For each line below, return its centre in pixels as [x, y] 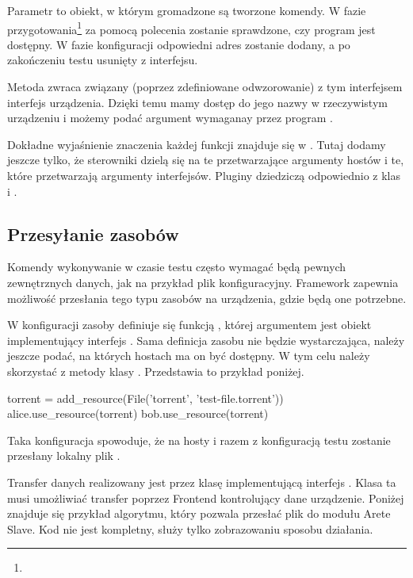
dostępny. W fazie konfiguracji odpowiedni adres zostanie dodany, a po [179, 44]
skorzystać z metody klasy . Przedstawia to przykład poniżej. [156, 371]
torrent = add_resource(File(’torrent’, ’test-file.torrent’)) [145, 398]
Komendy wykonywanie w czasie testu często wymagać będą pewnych [177, 267]
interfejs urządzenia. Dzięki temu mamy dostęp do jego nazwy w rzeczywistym [197, 102]
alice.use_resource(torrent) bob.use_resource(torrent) [138, 413]
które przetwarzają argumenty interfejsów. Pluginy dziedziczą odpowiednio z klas [204, 175]
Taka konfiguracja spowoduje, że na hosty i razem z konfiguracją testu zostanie [199, 440]
